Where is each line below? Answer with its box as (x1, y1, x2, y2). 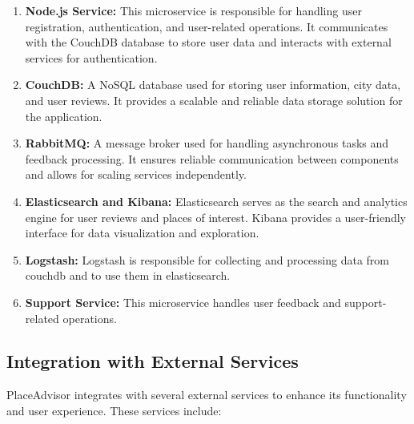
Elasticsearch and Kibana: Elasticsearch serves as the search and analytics (25, 192, 408, 209)
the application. (25, 107, 102, 124)
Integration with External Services (6, 349, 299, 374)
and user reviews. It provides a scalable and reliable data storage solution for (25, 91, 403, 108)
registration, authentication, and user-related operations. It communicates (25, 18, 388, 34)
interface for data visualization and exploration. (25, 224, 259, 241)
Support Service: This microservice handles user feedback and (25, 293, 341, 310)
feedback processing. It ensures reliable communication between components (25, 150, 399, 167)
